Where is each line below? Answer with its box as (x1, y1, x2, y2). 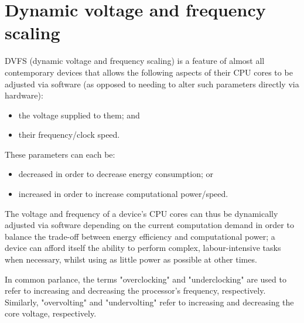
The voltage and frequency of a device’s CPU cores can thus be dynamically (5, 207, 278, 219)
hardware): (5, 89, 43, 101)
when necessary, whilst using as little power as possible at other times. (5, 253, 257, 266)
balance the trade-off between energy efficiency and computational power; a (5, 230, 275, 242)
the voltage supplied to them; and (18, 108, 140, 121)
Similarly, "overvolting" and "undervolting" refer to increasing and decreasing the (5, 295, 294, 308)
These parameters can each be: (5, 148, 115, 160)
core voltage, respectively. (5, 307, 97, 319)
